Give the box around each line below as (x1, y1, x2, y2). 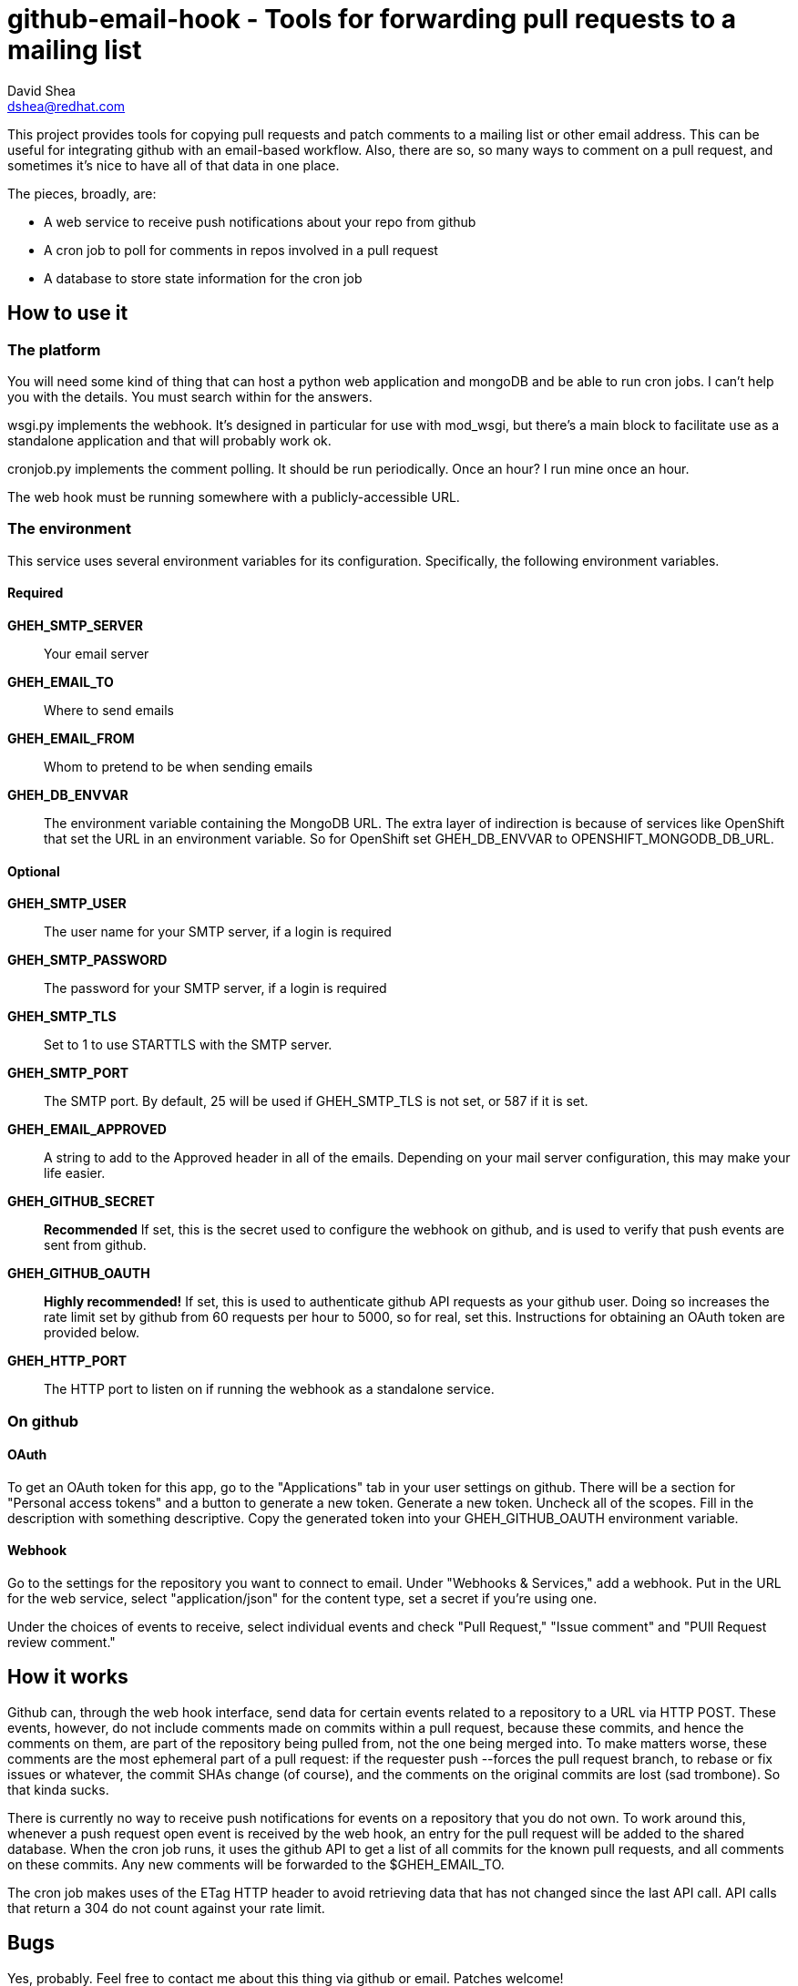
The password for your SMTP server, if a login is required (44, 980, 387, 997)
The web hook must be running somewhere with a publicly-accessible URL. (7, 488, 460, 505)
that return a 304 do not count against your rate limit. (7, 1899, 325, 1916)
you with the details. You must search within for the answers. (7, 388, 373, 404)
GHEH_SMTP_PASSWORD (7, 952, 168, 968)
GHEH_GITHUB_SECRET (7, 1193, 155, 1210)
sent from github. (44, 1237, 147, 1254)
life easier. (44, 1165, 106, 1182)
